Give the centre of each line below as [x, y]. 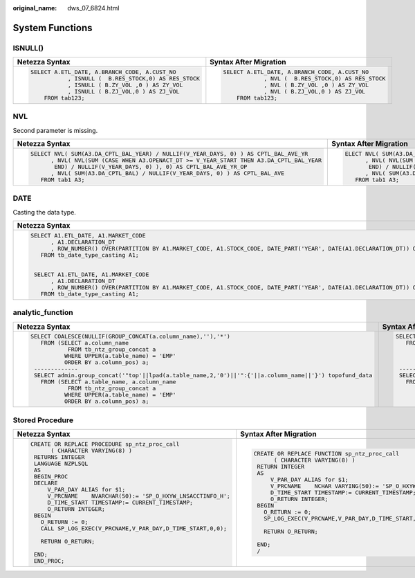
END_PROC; [49, 561]
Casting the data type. [44, 212]
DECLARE [46, 483]
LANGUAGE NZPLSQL [61, 463]
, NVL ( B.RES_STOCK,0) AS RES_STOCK [325, 79]
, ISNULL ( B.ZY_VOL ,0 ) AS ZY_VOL [125, 85]
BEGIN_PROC [51, 477]
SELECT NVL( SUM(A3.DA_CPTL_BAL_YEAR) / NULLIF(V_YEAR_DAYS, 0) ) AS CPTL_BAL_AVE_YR [169, 153]
